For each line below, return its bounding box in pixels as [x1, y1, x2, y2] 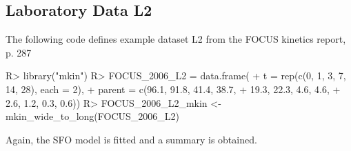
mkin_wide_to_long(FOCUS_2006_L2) [6, 109, 180, 123]
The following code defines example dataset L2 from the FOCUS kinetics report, [6, 32, 346, 46]
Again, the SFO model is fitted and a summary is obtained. [6, 132, 257, 146]
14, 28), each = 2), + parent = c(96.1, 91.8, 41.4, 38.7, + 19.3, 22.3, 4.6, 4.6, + [6, 81, 341, 96]
